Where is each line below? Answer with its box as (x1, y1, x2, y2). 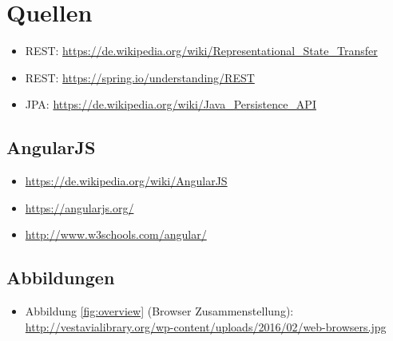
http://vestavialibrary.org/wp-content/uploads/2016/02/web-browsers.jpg (25, 318, 387, 335)
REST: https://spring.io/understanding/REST (25, 69, 255, 85)
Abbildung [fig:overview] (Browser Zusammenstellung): (25, 303, 294, 319)
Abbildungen (6, 265, 115, 290)
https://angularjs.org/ (25, 199, 134, 216)
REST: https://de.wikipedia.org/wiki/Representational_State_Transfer (25, 42, 378, 59)
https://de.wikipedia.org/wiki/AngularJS (25, 172, 228, 189)
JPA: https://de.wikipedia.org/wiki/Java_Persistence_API (25, 96, 316, 113)
